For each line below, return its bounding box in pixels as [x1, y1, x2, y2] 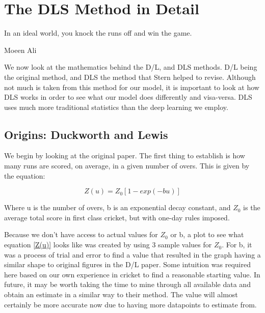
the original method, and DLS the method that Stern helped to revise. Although [4, 71, 256, 82]
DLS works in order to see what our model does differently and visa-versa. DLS [4, 92, 252, 102]
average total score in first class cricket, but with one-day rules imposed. [4, 212, 230, 222]
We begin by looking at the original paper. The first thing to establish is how [4, 150, 245, 161]
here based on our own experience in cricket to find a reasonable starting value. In [4, 269, 260, 279]
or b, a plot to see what [170, 229, 244, 240]
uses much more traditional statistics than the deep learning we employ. [4, 101, 228, 112]
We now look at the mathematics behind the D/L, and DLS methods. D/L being [4, 62, 257, 72]
